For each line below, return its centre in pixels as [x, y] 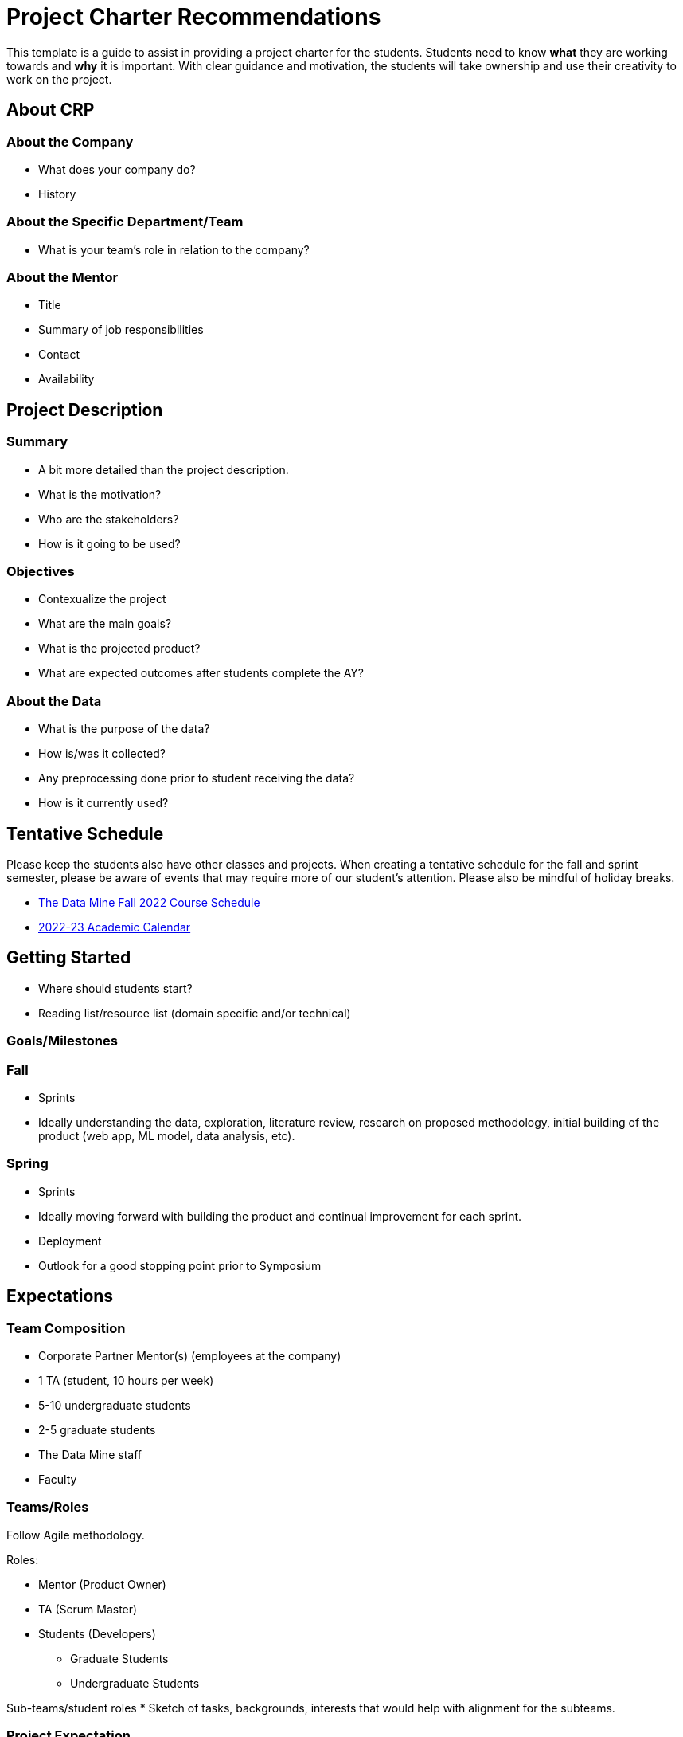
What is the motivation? [100, 494]
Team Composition [66, 1328]
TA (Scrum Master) [88, 1609]
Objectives [41, 572]
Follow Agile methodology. [76, 1535]
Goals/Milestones [62, 1041]
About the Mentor [62, 278]
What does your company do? [117, 169]
